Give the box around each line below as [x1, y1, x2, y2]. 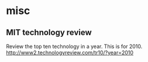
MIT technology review [6, 27, 92, 37]
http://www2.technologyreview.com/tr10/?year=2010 [6, 49, 133, 56]
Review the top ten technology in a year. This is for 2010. [6, 43, 143, 50]
